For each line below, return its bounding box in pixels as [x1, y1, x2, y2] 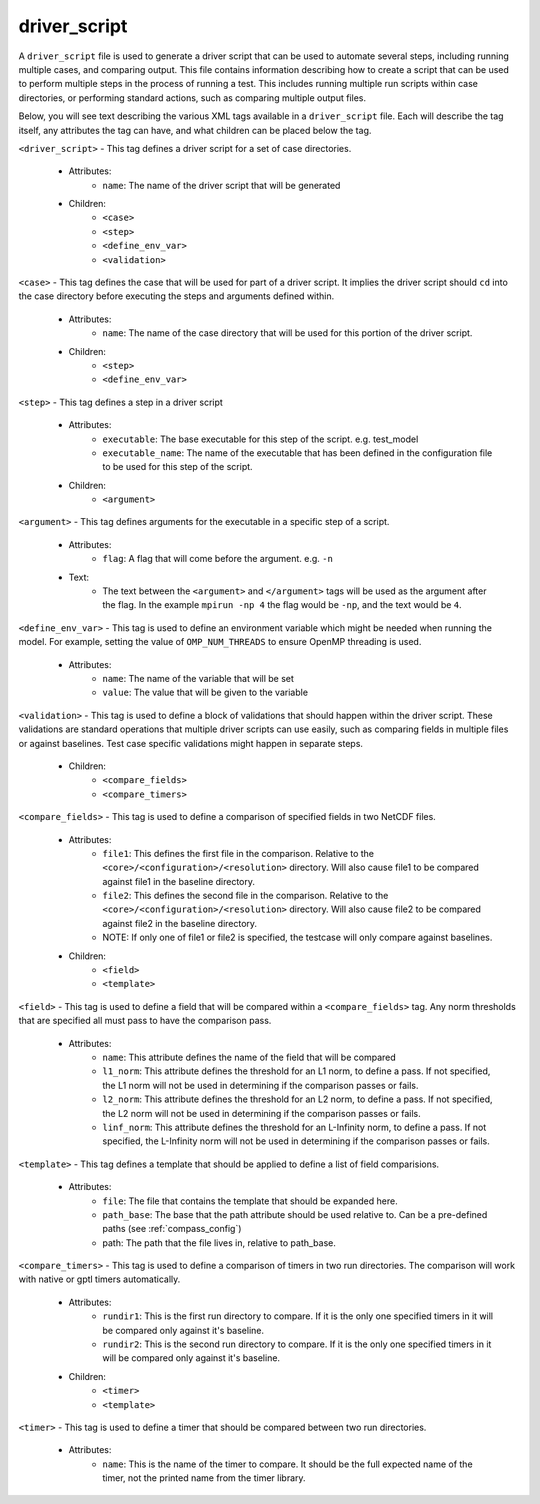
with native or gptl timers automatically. [18, 1273, 181, 1285]
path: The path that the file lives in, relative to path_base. [102, 1236, 337, 1249]
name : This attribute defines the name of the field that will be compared [102, 1051, 397, 1063]
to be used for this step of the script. [102, 461, 254, 473]
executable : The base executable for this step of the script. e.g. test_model [102, 433, 419, 445]
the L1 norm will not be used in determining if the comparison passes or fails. [102, 1079, 419, 1091]
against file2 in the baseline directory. [102, 917, 258, 929]
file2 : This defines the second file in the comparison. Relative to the [102, 890, 389, 902]
